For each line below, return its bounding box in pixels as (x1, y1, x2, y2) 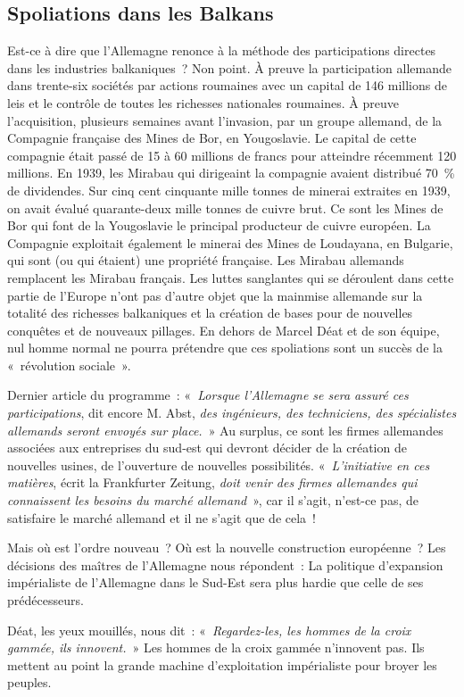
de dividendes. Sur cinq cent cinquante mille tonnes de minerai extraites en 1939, (7, 180, 451, 199)
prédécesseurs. (7, 591, 84, 610)
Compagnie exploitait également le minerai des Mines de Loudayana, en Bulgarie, (7, 233, 453, 252)
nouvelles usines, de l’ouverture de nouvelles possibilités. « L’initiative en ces (7, 455, 430, 474)
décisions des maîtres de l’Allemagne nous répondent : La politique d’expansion (7, 555, 443, 574)
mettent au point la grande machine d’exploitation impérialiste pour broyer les (7, 655, 437, 674)
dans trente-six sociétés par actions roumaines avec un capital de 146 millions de (7, 76, 447, 95)
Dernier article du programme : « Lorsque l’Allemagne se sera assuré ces (7, 386, 409, 404)
